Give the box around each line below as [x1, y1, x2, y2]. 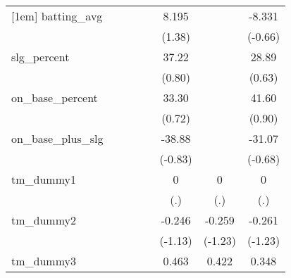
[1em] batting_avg [11, 8, 103, 24]
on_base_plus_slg [11, 130, 104, 146]
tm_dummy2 [11, 212, 77, 228]
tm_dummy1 [11, 171, 77, 187]
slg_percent [11, 49, 70, 65]
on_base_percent [11, 89, 98, 106]
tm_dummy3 [11, 253, 77, 269]
